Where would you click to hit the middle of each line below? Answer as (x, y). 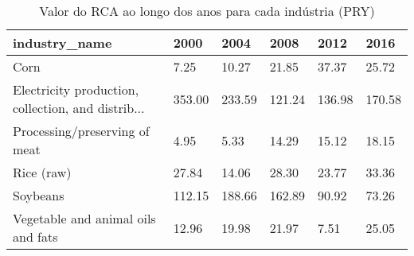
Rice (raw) (42, 172)
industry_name (62, 43)
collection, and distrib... (79, 108)
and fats (35, 237)
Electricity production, (76, 89)
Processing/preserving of (81, 131)
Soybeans (39, 195)
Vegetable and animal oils (84, 218)
